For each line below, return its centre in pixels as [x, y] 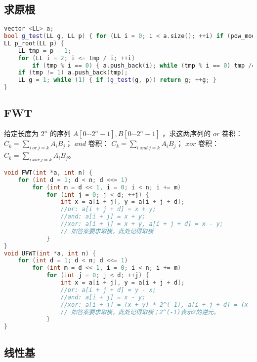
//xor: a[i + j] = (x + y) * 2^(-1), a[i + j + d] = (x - [158, 305]
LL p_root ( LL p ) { [34, 43]
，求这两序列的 [187, 133]
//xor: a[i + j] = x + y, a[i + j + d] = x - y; [142, 224]
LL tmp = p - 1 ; [45, 51]
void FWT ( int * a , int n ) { [48, 172]
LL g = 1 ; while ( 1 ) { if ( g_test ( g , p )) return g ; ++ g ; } [117, 80]
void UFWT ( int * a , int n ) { [50, 253]
